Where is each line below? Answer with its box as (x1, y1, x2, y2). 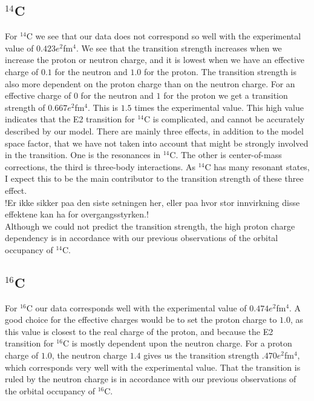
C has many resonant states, (204, 160, 310, 173)
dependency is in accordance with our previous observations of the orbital (5, 231, 278, 244)
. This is (88, 101, 118, 113)
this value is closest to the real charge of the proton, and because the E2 (5, 325, 273, 337)
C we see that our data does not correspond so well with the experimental (26, 30, 301, 42)
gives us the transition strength (143, 349, 260, 362)
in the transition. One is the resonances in (5, 148, 161, 161)
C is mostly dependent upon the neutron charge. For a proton (62, 337, 292, 350)
